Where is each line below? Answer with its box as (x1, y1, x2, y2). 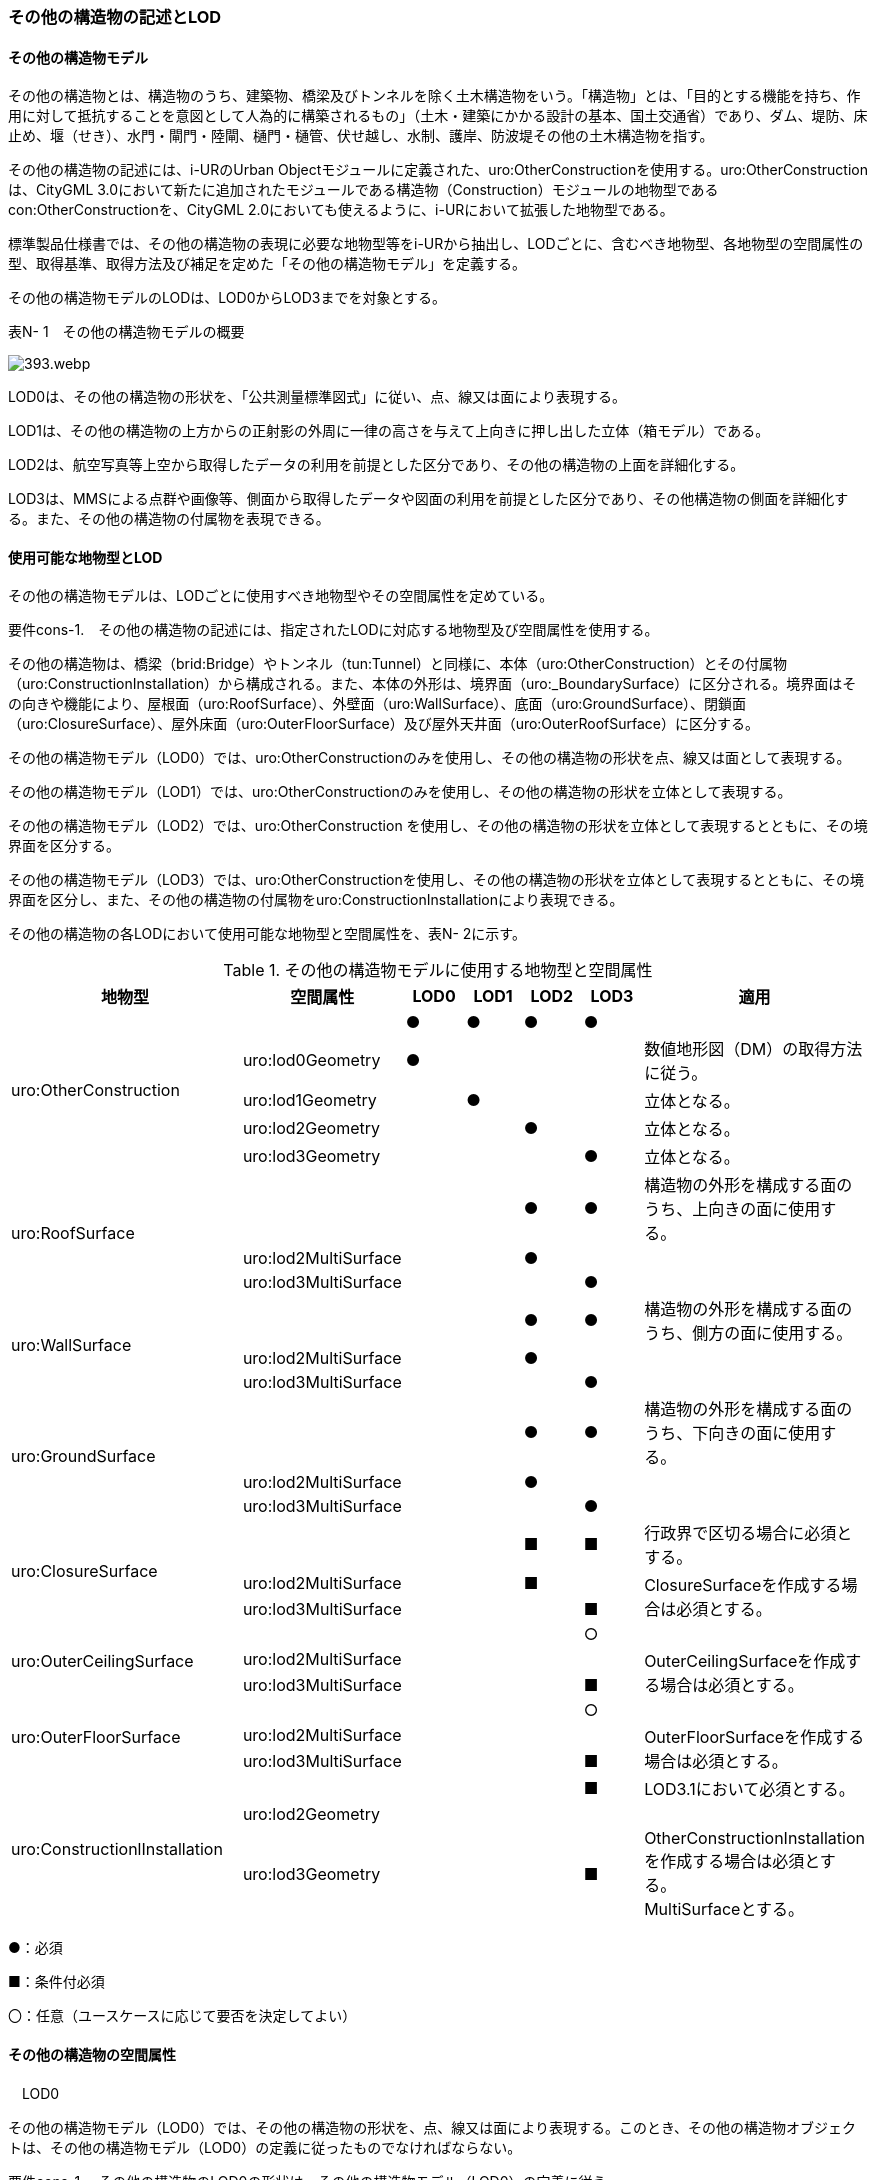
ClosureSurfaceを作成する (644, 1575, 842, 1596)
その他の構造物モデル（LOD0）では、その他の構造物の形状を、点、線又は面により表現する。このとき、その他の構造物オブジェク (8, 2118, 856, 2136)
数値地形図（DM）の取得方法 (644, 1039, 863, 1060)
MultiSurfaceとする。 (644, 1899, 804, 1920)
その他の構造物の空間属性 (8, 2046, 176, 2064)
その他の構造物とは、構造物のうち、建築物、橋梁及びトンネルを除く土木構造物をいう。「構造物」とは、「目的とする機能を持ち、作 (8, 87, 861, 105)
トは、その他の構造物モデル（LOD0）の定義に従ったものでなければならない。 (8, 2138, 522, 2156)
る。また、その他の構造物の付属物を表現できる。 (8, 510, 330, 528)
